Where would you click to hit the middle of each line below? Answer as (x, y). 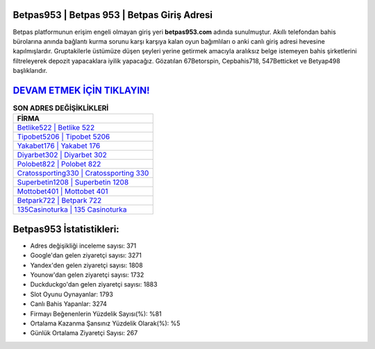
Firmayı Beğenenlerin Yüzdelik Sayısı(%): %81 (96, 314)
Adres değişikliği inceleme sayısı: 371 (83, 246)
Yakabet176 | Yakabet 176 (59, 146)
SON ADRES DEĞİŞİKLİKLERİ (61, 108)
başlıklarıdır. (30, 71)
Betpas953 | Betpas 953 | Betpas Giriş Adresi (113, 15)
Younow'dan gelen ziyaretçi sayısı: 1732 (87, 275)
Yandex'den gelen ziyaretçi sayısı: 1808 (86, 265)
